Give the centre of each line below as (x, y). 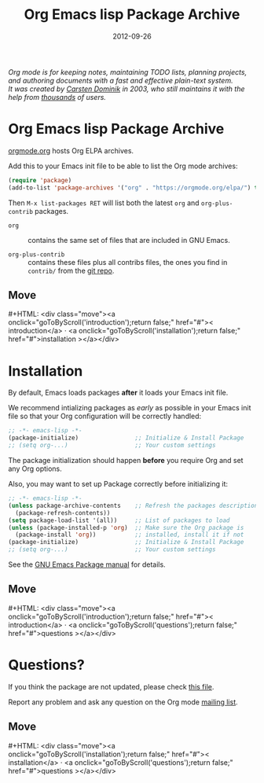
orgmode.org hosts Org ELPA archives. (71, 150)
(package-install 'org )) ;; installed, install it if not (130, 535)
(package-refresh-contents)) (63, 513)
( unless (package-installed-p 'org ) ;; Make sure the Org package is (126, 528)
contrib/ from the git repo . (71, 270)
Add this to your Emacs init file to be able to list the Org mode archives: (123, 166)
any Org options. (35, 469)
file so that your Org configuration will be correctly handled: (105, 416)
